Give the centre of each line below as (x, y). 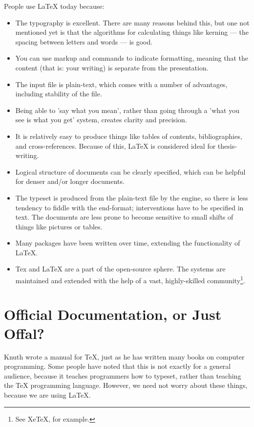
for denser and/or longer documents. (70, 181)
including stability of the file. (59, 94)
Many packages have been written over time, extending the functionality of (128, 243)
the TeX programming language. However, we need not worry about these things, (126, 385)
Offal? (24, 333)
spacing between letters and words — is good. (84, 41)
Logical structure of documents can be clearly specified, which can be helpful (130, 171)
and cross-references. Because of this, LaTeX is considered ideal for (116, 146)
